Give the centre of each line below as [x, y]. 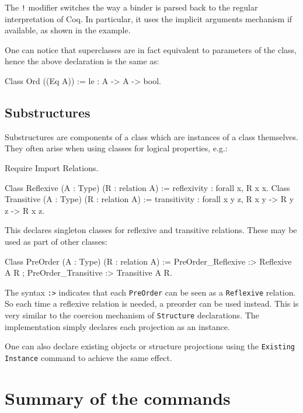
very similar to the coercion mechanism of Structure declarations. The [132, 315]
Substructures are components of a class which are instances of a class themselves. [151, 136]
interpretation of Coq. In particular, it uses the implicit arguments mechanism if [149, 18]
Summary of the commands [118, 398]
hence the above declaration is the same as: [82, 61]
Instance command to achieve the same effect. [88, 357]
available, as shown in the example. [68, 30]
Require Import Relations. [52, 168]
